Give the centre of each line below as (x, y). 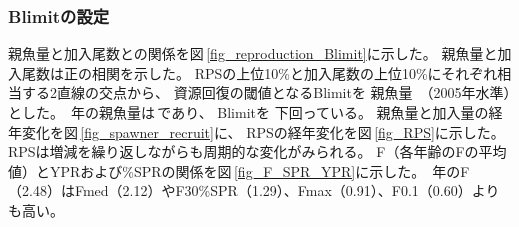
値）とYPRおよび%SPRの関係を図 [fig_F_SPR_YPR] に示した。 (217, 170)
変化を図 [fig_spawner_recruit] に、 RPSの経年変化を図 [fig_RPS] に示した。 (263, 131)
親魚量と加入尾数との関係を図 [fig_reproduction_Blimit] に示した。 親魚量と (253, 53)
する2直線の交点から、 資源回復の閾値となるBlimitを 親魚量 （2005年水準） (266, 92)
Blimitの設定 (59, 15)
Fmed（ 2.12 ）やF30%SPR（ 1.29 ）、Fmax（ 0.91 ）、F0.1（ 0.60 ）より (287, 190)
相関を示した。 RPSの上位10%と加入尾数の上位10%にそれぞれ (294, 72)
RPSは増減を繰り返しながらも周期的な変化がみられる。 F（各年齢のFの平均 (257, 151)
